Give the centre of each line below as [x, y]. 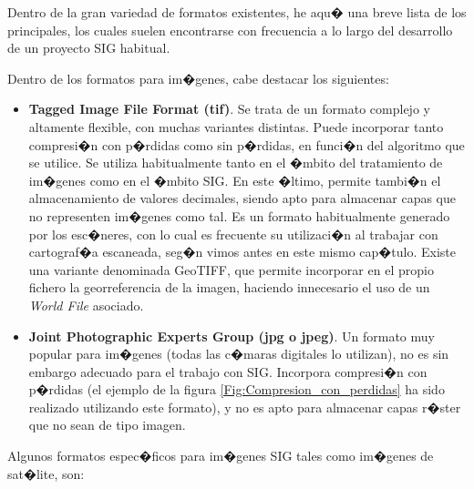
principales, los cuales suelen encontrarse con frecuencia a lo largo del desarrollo [230, 30]
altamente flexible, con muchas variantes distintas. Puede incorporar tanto [236, 126]
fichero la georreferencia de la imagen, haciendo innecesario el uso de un [229, 287]
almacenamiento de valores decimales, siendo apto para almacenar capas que [242, 198]
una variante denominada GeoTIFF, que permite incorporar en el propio [231, 269]
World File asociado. [86, 305]
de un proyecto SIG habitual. [89, 48]
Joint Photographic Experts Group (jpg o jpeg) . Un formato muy [232, 336]
